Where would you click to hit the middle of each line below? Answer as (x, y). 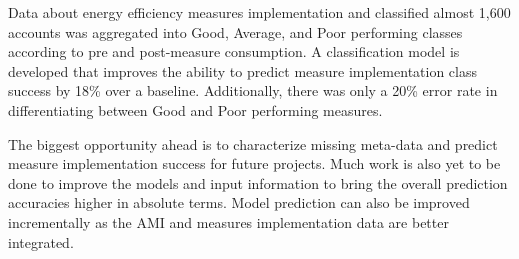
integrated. (41, 241)
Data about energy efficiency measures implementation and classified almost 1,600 (259, 12)
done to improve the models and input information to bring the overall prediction (258, 182)
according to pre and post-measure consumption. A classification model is (234, 51)
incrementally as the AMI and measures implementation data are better (228, 221)
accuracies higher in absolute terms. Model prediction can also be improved (239, 202)
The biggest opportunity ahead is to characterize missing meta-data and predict (253, 143)
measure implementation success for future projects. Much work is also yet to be (254, 163)
